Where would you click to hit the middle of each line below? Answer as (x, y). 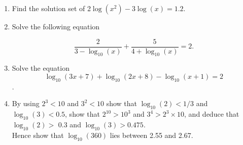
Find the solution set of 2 (51, 8)
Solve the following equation (56, 26)
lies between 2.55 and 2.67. (151, 135)
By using (26, 103)
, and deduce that (212, 114)
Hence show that (38, 135)
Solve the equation (41, 68)
